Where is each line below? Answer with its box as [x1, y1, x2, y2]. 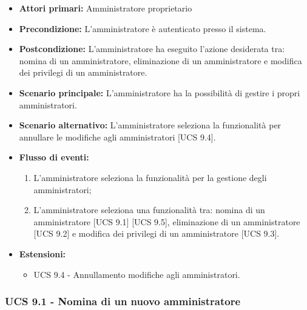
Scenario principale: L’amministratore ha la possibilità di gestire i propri [19, 86, 300, 99]
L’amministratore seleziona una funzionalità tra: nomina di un [33, 203, 265, 216]
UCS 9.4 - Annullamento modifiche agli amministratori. [33, 268, 240, 280]
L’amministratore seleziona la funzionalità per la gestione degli [33, 171, 267, 183]
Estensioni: [19, 247, 66, 260]
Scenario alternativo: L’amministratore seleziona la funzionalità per [19, 119, 282, 131]
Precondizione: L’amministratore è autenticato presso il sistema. [19, 22, 266, 35]
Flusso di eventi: [19, 151, 89, 163]
